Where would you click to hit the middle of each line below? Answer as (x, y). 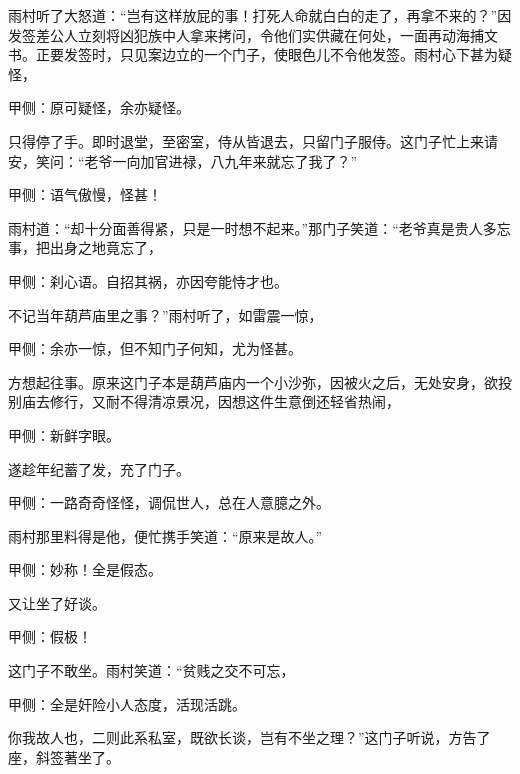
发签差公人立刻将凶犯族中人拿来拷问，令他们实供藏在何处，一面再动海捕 (246, 34)
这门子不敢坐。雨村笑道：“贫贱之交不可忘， (151, 670)
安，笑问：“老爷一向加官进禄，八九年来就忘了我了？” (183, 160)
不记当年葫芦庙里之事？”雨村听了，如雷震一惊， (165, 314)
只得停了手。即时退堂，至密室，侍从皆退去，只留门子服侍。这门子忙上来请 (253, 140)
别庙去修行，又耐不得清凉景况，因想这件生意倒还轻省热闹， (204, 401)
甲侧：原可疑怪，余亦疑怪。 (99, 107)
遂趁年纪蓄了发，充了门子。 (99, 468)
